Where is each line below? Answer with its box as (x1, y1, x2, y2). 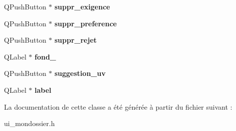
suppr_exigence (54, 1, 110, 11)
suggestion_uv (54, 68, 106, 78)
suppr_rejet (54, 35, 97, 45)
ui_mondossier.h (4, 118, 55, 129)
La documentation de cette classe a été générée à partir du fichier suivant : (4, 101, 233, 112)
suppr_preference (54, 18, 117, 28)
